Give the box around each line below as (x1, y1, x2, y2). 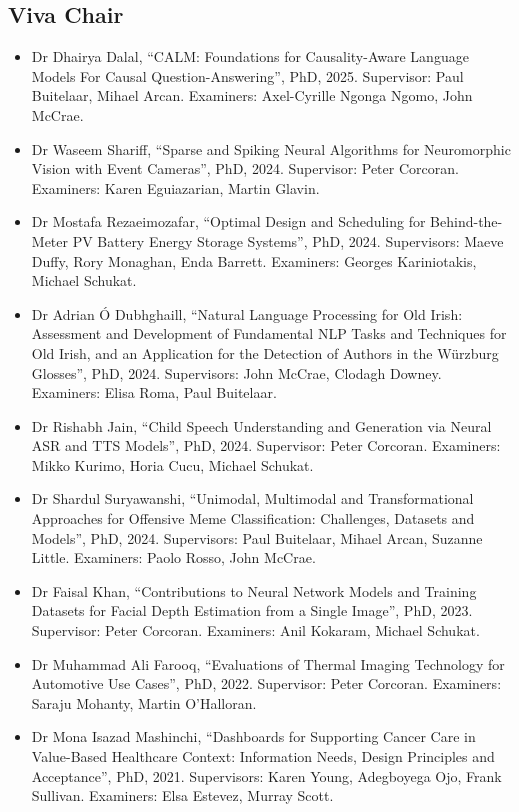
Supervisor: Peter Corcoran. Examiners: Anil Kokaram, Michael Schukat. (31, 620, 480, 641)
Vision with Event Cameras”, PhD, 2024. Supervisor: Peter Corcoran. (31, 158, 459, 179)
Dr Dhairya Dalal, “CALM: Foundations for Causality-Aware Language (31, 46, 469, 67)
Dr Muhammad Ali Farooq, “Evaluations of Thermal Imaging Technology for (31, 653, 505, 674)
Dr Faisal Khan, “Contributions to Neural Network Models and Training (31, 580, 477, 601)
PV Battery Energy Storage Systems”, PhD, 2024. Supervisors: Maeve (72, 230, 504, 251)
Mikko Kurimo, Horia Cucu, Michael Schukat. (31, 454, 314, 475)
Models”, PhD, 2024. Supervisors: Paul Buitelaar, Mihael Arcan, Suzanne (31, 527, 483, 548)
